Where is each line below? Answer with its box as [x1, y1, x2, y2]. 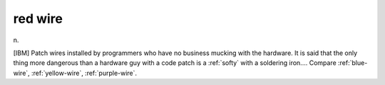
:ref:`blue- [337, 59, 368, 67]
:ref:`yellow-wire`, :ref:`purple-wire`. [31, 69, 138, 77]
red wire [13, 11, 63, 26]
